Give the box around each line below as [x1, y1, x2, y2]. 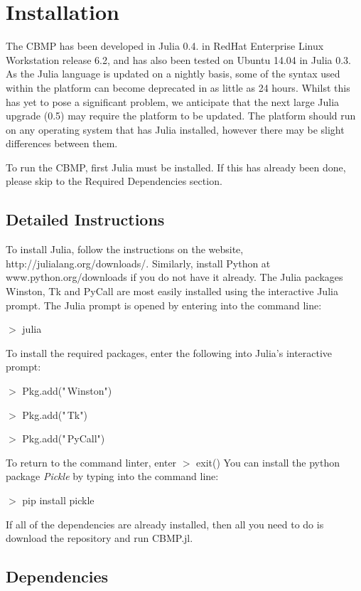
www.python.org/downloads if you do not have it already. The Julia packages [6, 270, 343, 284]
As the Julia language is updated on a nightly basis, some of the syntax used [6, 66, 340, 81]
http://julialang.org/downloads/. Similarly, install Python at [6, 255, 271, 270]
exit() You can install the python [196, 454, 340, 469]
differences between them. [6, 136, 118, 151]
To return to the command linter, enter [6, 454, 177, 469]
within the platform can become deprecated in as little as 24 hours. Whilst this [6, 80, 350, 95]
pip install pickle [22, 492, 95, 507]
